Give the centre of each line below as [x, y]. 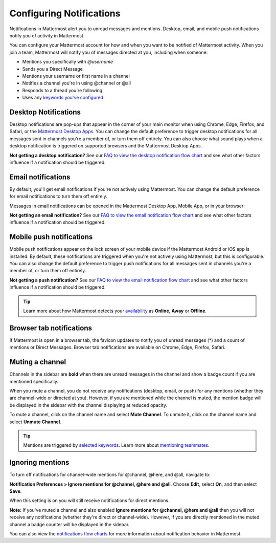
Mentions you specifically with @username [68, 62]
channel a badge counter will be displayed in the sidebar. [70, 524]
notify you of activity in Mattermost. [47, 35]
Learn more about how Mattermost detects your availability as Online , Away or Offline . [115, 311]
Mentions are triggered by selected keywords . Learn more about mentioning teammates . [116, 445]
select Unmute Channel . [35, 422]
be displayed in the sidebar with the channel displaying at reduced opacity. [88, 405]
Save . [16, 491]
